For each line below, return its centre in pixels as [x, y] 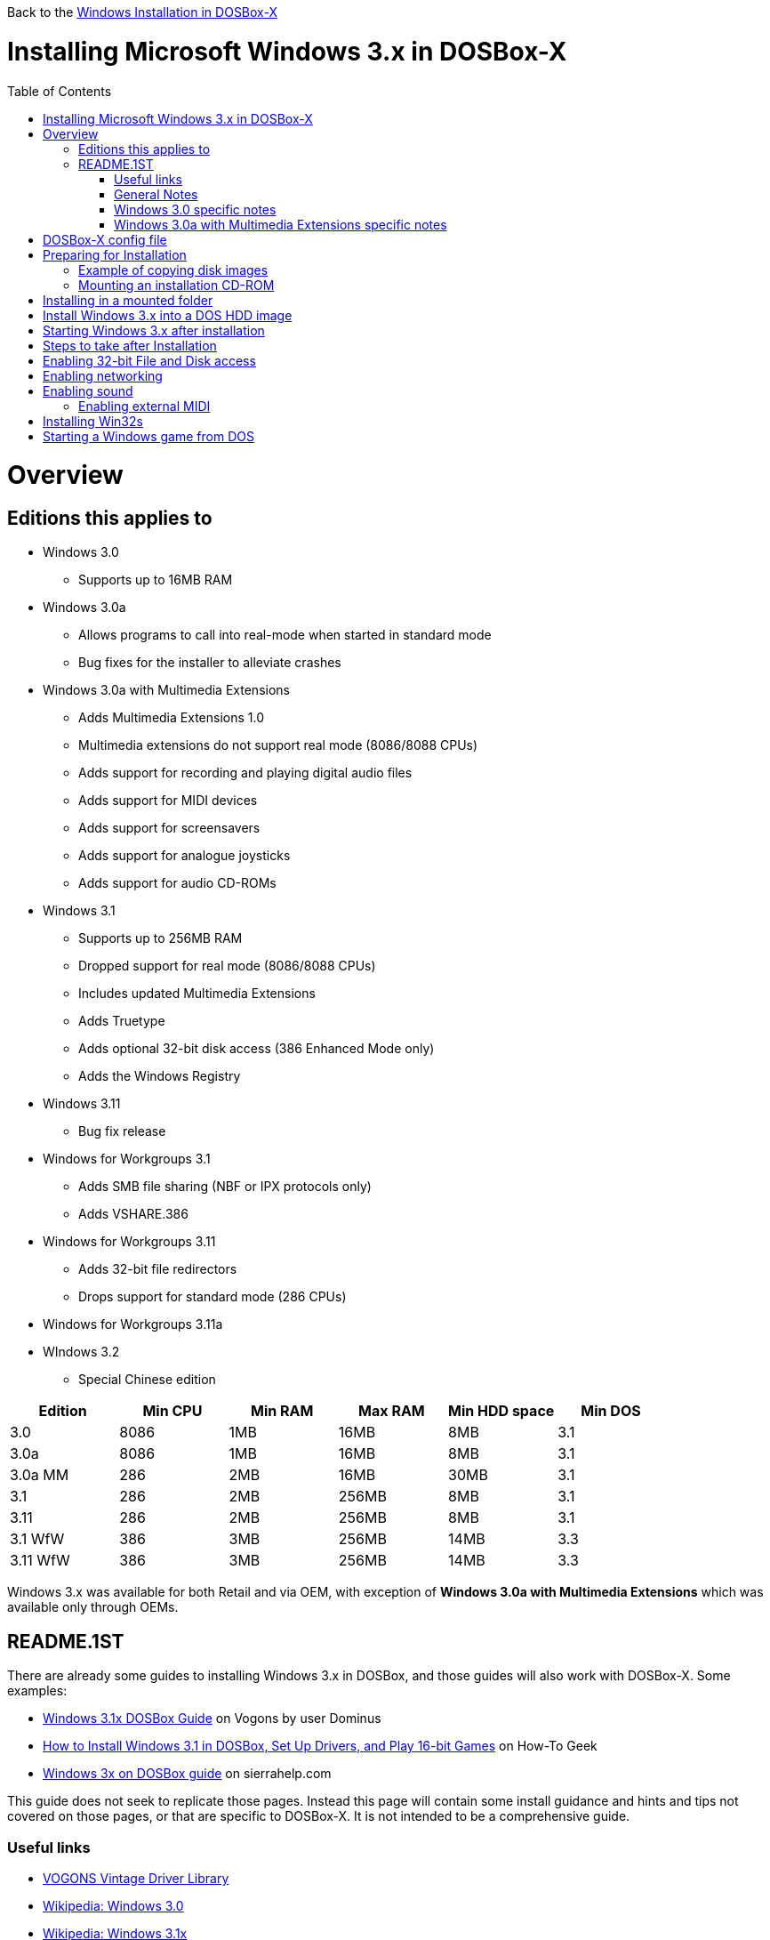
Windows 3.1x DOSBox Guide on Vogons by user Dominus [212, 1719]
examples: [37, 1691]
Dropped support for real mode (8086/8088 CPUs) [227, 966]
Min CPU [172, 1411]
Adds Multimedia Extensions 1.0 [171, 718]
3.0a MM [40, 1475]
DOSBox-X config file [105, 239]
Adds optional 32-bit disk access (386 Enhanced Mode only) [257, 1049]
